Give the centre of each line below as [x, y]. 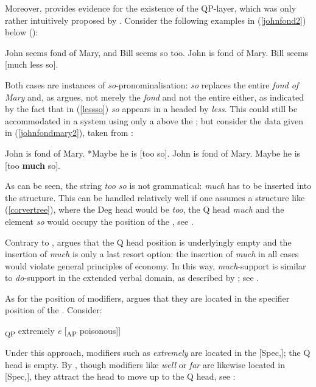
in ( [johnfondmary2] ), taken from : [69, 133]
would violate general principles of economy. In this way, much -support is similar [156, 265]
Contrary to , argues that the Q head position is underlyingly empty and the [148, 242]
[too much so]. [33, 165]
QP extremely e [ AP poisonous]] [63, 331]
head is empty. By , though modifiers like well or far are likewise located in [145, 364]
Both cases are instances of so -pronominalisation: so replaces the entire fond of [152, 84]
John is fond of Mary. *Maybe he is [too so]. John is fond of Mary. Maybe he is [153, 153]
